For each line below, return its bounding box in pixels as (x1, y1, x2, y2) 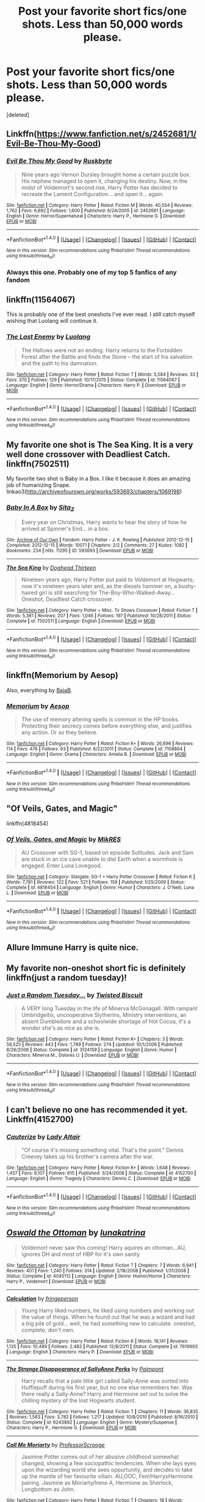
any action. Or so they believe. (21, 729, 98, 736)
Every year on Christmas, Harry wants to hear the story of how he (21, 519, 187, 526)
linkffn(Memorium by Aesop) (6, 670, 119, 681)
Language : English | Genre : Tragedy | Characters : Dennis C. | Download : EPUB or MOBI (6, 1175, 191, 1182)
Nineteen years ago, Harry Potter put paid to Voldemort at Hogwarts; (21, 576, 195, 583)
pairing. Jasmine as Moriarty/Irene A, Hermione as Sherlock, (21, 1479, 174, 1486)
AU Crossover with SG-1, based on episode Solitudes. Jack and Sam (21, 849, 194, 856)
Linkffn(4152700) (6, 1114, 74, 1125)
